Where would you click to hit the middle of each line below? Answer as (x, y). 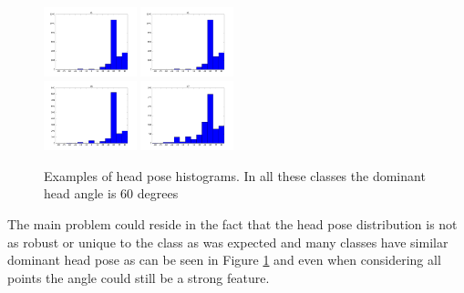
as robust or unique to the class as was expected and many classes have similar (228, 242)
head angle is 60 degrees (111, 193)
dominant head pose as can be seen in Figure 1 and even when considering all (224, 260)
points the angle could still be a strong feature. (139, 277)
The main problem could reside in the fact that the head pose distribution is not (232, 224)
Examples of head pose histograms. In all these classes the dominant (235, 175)
